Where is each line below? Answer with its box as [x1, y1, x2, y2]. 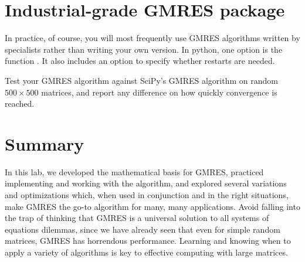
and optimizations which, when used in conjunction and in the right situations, [5, 189, 289, 200]
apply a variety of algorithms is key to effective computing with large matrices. [5, 246, 288, 258]
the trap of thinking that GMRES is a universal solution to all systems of [5, 212, 269, 224]
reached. [5, 97, 35, 110]
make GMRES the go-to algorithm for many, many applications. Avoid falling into [5, 200, 300, 212]
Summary [5, 131, 84, 155]
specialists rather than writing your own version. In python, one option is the [5, 43, 283, 55]
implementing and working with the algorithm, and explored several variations [5, 177, 287, 189]
